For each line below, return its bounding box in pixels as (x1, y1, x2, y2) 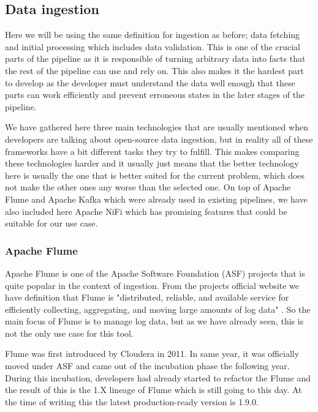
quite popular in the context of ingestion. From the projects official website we (5, 279, 300, 291)
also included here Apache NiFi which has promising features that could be (5, 204, 287, 217)
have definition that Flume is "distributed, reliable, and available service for (5, 291, 289, 304)
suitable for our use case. (5, 217, 98, 230)
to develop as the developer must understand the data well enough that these (5, 76, 295, 89)
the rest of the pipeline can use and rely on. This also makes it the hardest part (5, 64, 304, 77)
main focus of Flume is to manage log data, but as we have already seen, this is (5, 315, 304, 328)
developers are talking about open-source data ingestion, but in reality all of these (5, 132, 313, 145)
